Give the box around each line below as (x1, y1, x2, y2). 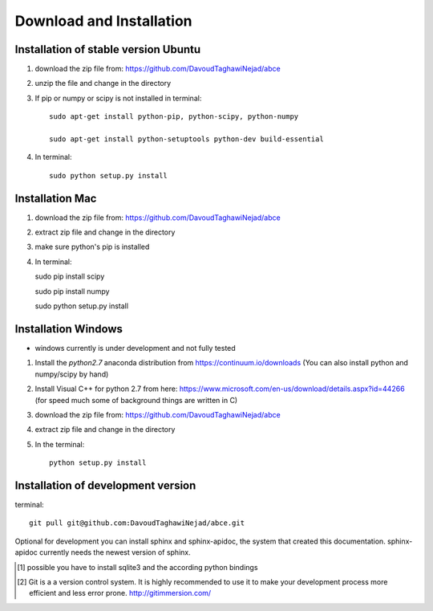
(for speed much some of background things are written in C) (34, 395, 238, 405)
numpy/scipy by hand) (34, 369, 109, 379)
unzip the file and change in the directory (34, 79, 172, 88)
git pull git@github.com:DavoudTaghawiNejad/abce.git (29, 519, 245, 527)
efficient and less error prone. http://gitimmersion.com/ (29, 589, 212, 598)
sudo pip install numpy (34, 286, 110, 296)
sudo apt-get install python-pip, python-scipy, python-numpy (49, 112, 299, 121)
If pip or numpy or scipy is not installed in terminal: (34, 93, 202, 103)
